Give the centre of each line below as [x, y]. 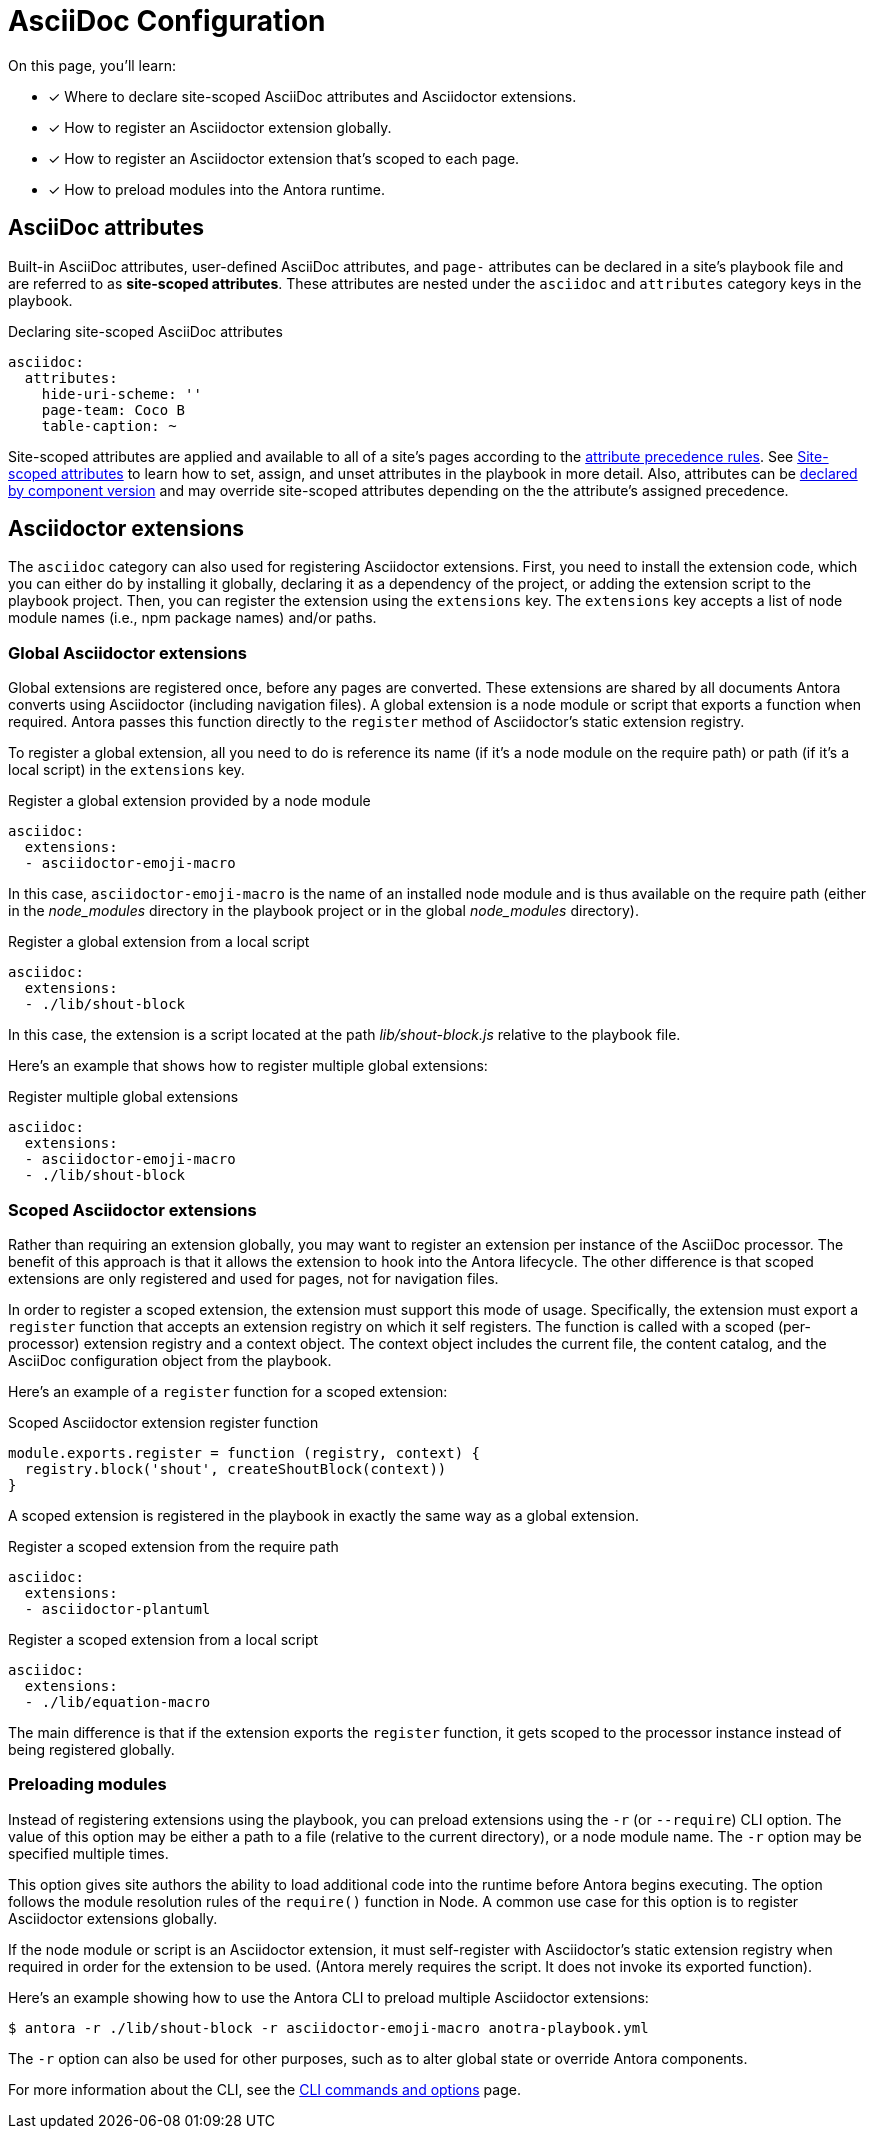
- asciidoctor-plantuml [117, 1608]
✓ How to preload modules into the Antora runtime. [216, 189]
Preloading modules [87, 1784]
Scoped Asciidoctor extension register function [163, 1422]
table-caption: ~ [109, 425]
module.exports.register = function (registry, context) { [244, 1452]
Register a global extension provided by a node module [189, 801]
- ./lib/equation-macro [117, 1701]
